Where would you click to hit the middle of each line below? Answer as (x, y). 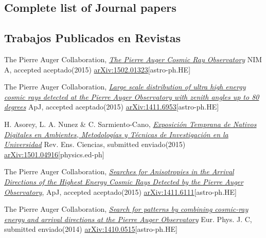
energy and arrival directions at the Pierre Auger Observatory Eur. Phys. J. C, (128, 219)
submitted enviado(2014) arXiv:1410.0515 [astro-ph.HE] (91, 229)
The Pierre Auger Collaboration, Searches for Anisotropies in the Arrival (119, 171)
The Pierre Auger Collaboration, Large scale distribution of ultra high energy (125, 87)
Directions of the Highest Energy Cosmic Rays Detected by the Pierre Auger (124, 181)
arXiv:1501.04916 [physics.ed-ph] (54, 154)
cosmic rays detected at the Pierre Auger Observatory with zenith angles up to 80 (132, 96)
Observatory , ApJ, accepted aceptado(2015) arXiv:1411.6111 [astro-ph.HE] (120, 191)
